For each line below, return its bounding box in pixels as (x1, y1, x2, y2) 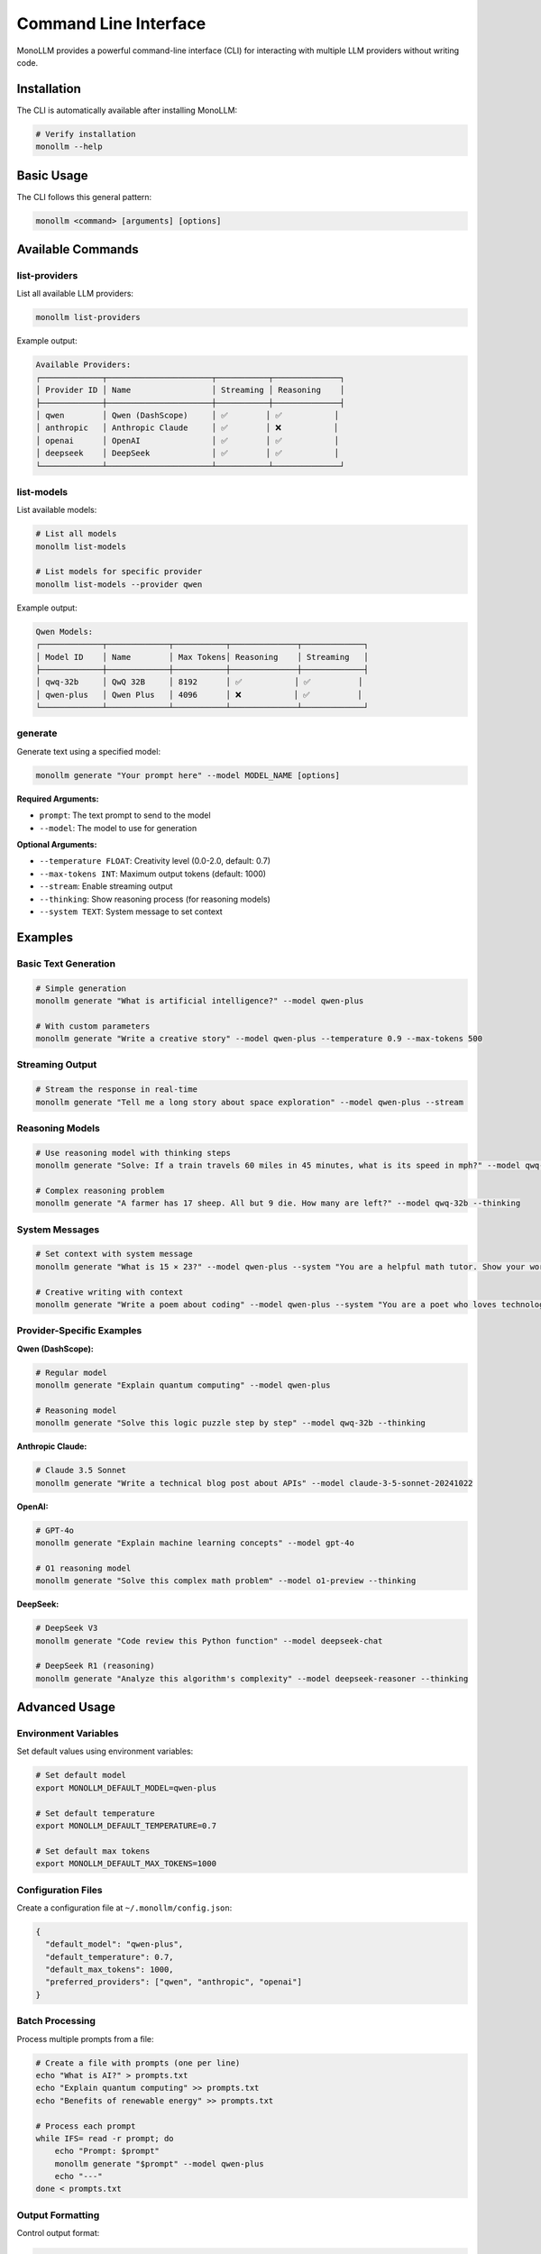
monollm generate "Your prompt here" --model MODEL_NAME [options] (35, 770, 341, 780)
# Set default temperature (35, 1808, 155, 1819)
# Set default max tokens (35, 1846, 151, 1856)
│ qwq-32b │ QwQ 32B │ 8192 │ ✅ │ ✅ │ (35, 677, 363, 687)
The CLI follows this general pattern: (16, 191, 152, 202)
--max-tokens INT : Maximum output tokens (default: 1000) (39, 868, 266, 879)
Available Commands (16, 242, 139, 257)
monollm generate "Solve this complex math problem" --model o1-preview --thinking (35, 1576, 417, 1586)
